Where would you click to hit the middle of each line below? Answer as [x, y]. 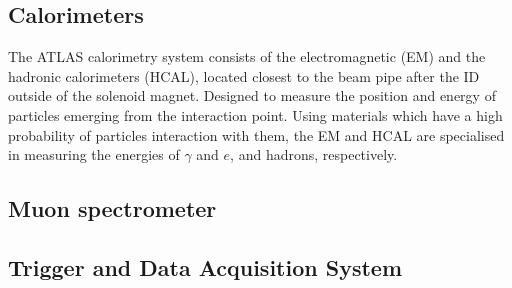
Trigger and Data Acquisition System [205, 266]
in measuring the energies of [94, 154]
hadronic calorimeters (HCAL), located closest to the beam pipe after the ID [244, 75]
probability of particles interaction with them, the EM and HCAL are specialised [256, 134]
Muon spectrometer [112, 208]
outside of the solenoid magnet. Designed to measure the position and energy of [252, 95]
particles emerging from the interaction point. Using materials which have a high [255, 114]
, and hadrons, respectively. [314, 154]
